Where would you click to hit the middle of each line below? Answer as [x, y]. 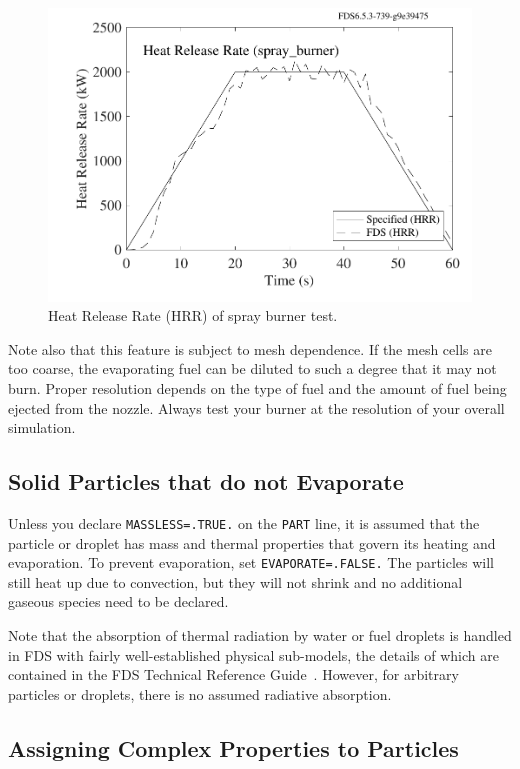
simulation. [42, 427]
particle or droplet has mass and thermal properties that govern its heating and [252, 542]
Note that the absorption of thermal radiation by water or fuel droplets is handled [260, 634]
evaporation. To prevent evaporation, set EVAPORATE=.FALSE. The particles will [251, 562]
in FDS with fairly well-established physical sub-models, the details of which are [253, 654]
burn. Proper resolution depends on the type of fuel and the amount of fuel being [257, 387]
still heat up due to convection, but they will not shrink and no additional [235, 581]
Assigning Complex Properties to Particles [233, 747]
